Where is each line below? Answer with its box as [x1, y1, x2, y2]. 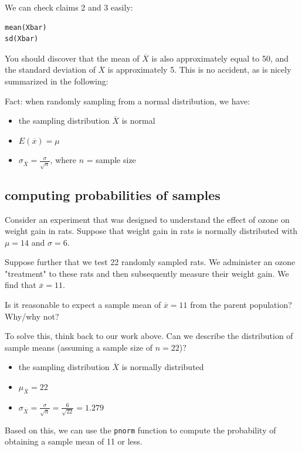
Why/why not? [5, 310, 59, 322]
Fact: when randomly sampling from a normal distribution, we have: [5, 94, 250, 107]
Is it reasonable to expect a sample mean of [5, 299, 161, 311]
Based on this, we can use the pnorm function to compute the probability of [5, 423, 276, 436]
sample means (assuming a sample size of [5, 341, 153, 353]
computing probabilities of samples [5, 185, 220, 204]
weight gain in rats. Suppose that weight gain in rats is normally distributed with [5, 225, 298, 237]
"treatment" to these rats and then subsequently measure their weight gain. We [5, 267, 289, 279]
